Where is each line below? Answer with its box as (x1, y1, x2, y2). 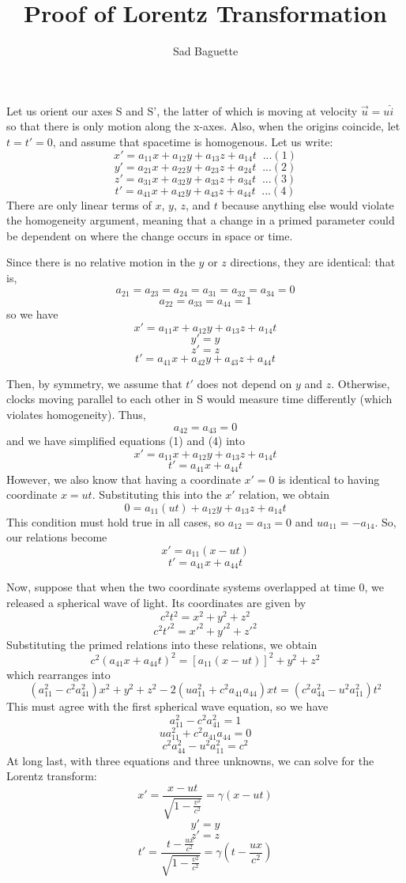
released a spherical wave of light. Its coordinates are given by (6, 594, 306, 611)
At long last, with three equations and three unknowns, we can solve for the (6, 752, 374, 768)
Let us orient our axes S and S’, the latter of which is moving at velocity (6, 102, 358, 119)
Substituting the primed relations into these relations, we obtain (6, 636, 318, 652)
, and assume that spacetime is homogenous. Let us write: (52, 133, 333, 149)
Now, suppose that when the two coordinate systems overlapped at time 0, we (6, 579, 384, 595)
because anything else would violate (221, 196, 394, 213)
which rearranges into (6, 666, 111, 682)
